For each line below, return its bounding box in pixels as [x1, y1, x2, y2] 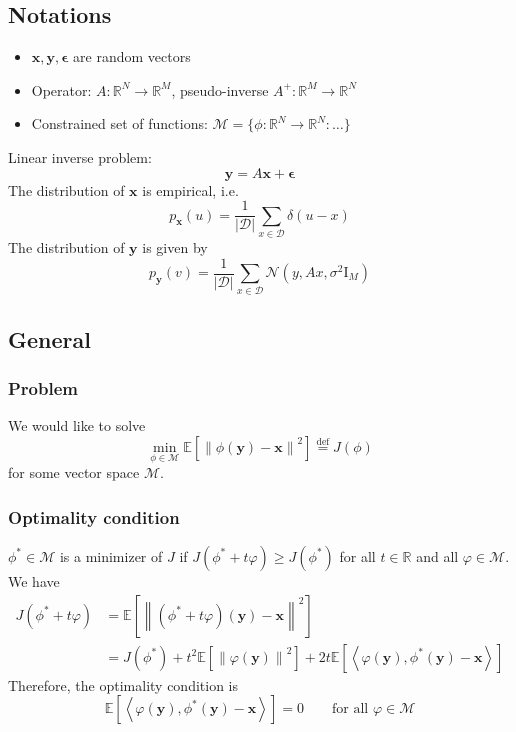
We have [8, 570, 60, 591]
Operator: [31, 79, 92, 100]
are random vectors [73, 46, 191, 67]
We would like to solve [8, 415, 146, 436]
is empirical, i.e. [142, 179, 239, 200]
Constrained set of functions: [31, 113, 208, 134]
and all [416, 545, 459, 566]
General [8, 323, 91, 354]
